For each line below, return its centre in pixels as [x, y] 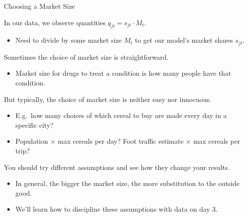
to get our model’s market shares [184, 40]
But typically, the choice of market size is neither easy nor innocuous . [108, 99]
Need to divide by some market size [68, 40]
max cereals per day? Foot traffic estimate [121, 141]
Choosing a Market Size [39, 6]
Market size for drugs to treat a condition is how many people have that [123, 73]
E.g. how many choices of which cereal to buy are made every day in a [121, 115]
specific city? [34, 125]
